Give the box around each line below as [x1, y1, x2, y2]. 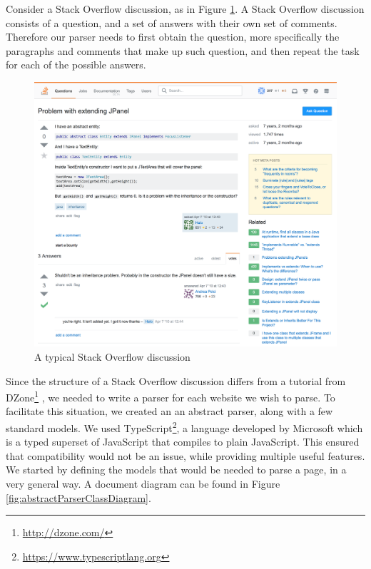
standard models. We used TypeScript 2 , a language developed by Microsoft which [6, 419, 363, 435]
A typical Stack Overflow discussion [34, 349, 190, 364]
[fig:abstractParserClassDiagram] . [6, 490, 151, 505]
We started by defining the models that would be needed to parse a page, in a [6, 462, 347, 477]
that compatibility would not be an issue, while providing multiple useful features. [6, 448, 365, 463]
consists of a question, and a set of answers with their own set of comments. [6, 15, 337, 30]
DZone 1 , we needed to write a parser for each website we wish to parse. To [6, 388, 335, 404]
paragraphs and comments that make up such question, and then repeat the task [6, 43, 360, 58]
